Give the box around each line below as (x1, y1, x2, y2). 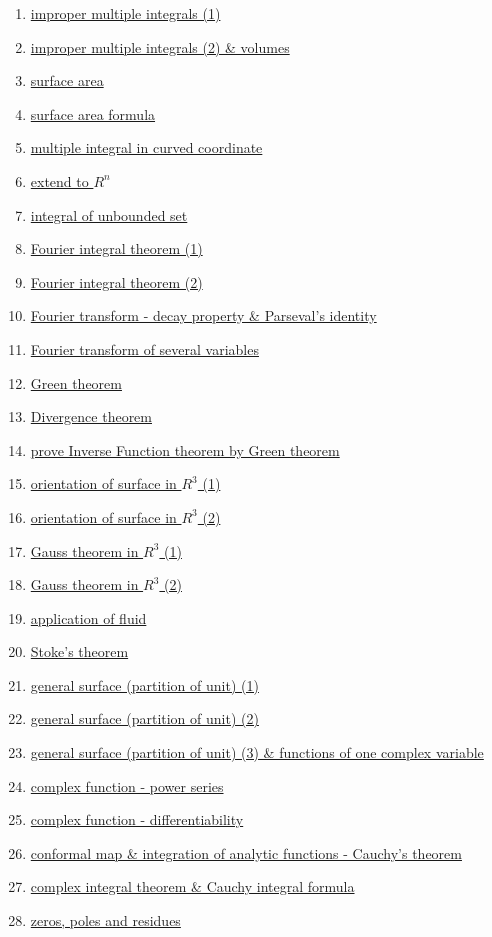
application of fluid (30, 607, 147, 628)
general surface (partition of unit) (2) (30, 708, 259, 729)
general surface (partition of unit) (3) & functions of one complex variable (30, 742, 484, 763)
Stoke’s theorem (30, 641, 129, 662)
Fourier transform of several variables (30, 338, 259, 359)
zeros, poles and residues (30, 910, 181, 931)
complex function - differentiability (30, 809, 244, 830)
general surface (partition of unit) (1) (30, 674, 259, 695)
